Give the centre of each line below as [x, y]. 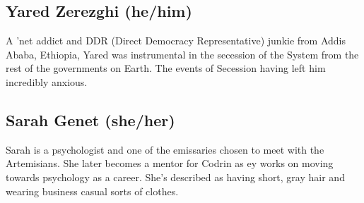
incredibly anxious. [47, 81]
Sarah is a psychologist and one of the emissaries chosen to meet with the [165, 149]
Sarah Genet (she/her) [90, 119]
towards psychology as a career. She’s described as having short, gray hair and [175, 177]
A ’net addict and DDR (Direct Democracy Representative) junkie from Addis [176, 41]
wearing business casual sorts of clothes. [92, 191]
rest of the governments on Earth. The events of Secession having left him [166, 68]
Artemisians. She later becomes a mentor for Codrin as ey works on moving [170, 163]
